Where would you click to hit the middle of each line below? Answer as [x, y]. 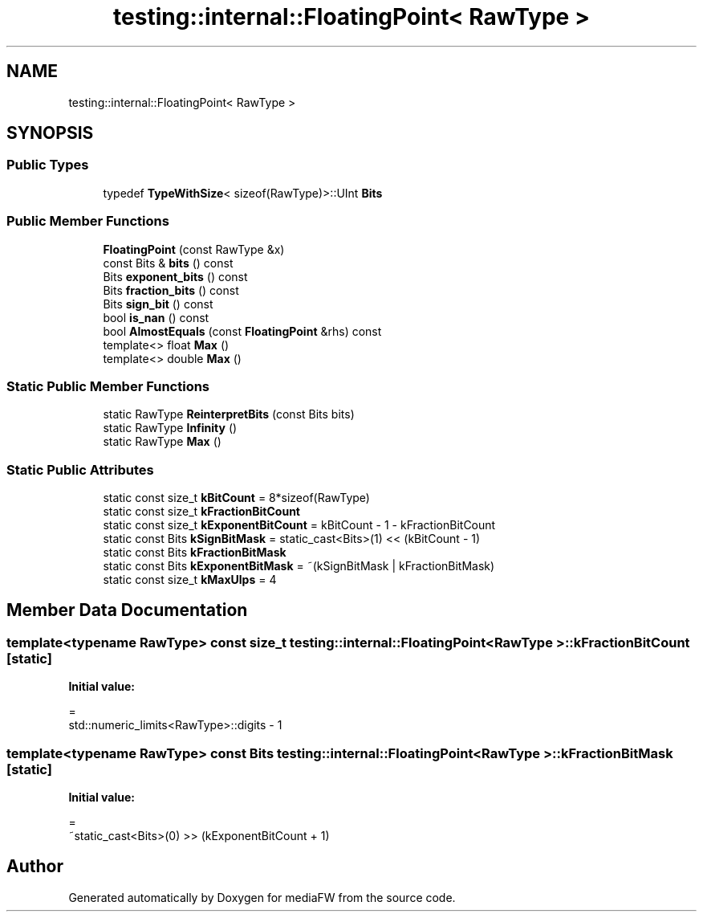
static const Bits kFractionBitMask [195, 553]
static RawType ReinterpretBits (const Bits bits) [229, 414]
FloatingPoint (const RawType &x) [194, 249]
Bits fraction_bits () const [171, 290]
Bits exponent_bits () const [175, 276]
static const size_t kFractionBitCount [201, 512]
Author [35, 867]
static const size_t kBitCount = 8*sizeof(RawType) [236, 498]
